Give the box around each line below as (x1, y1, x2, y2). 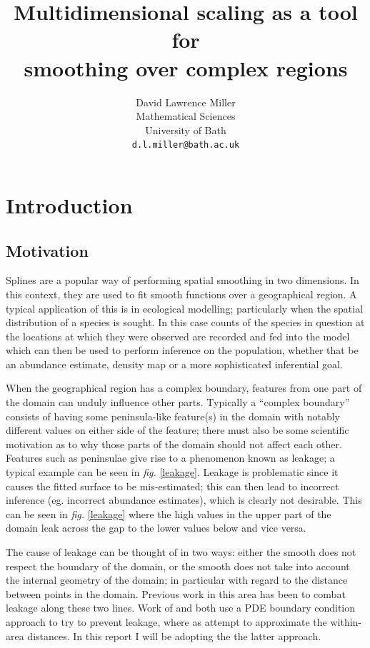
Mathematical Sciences (136, 108, 236, 123)
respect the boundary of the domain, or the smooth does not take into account (6, 558, 350, 573)
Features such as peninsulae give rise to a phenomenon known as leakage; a (6, 450, 335, 465)
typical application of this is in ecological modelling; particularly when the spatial (6, 300, 364, 315)
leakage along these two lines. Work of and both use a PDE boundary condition (6, 600, 355, 615)
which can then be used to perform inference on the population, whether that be (6, 343, 359, 358)
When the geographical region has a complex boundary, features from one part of (6, 380, 362, 395)
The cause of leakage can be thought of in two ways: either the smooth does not (6, 545, 356, 560)
